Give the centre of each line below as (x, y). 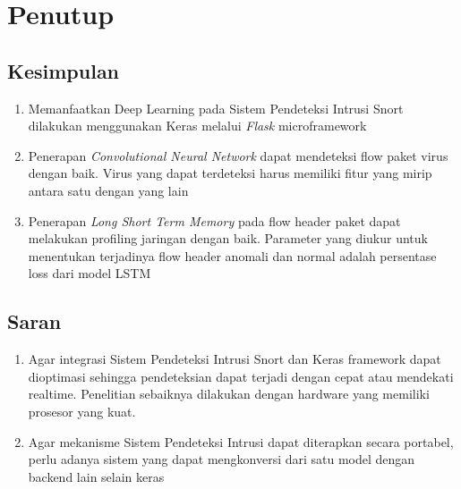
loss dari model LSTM (90, 273)
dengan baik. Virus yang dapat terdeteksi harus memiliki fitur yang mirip (230, 173)
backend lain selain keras (96, 476)
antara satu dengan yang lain (108, 190)
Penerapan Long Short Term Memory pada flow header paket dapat (214, 220)
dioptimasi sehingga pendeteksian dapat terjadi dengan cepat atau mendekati (241, 376)
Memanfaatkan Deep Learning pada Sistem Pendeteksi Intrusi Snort (216, 108)
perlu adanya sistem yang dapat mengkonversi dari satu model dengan (222, 459)
